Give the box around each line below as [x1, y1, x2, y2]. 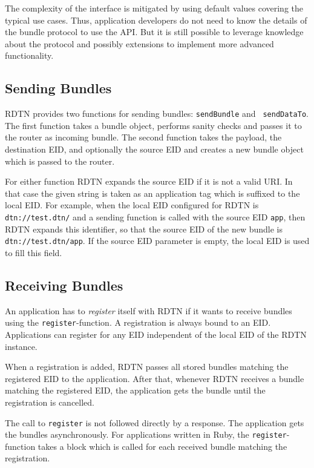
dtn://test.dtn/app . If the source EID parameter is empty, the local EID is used [5, 234, 310, 247]
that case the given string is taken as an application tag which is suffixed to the [5, 186, 300, 199]
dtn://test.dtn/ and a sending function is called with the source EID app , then [5, 211, 306, 223]
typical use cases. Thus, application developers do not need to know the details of [5, 13, 307, 26]
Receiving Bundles [5, 275, 123, 294]
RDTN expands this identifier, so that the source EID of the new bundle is [5, 222, 283, 235]
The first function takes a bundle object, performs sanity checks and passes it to [5, 119, 302, 131]
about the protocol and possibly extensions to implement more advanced [5, 37, 274, 50]
